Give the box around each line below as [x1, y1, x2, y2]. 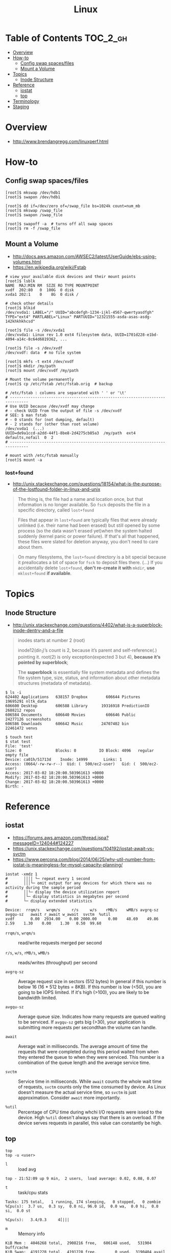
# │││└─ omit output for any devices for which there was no [5, 880, 152, 886]
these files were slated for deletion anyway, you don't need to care [17, 538, 158, 545]
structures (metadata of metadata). [17, 680, 92, 686]
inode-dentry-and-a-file [12, 627, 64, 633]
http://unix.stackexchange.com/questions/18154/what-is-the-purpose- [12, 480, 162, 486]
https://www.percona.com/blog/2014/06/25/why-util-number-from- [12, 856, 156, 862]
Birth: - [5, 783, 24, 789]
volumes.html [12, 259, 41, 265]
